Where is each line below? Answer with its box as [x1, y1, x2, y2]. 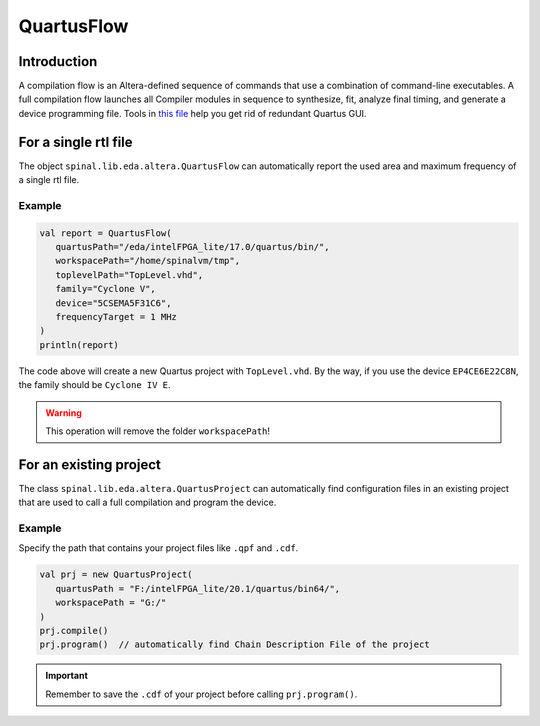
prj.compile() [39, 625, 109, 636]
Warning [45, 406, 82, 419]
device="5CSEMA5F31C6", [55, 297, 172, 309]
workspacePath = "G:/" [55, 597, 167, 609]
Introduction [18, 53, 98, 70]
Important [45, 670, 89, 682]
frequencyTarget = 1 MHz [55, 311, 177, 323]
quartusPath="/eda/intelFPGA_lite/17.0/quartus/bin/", [55, 241, 330, 253]
